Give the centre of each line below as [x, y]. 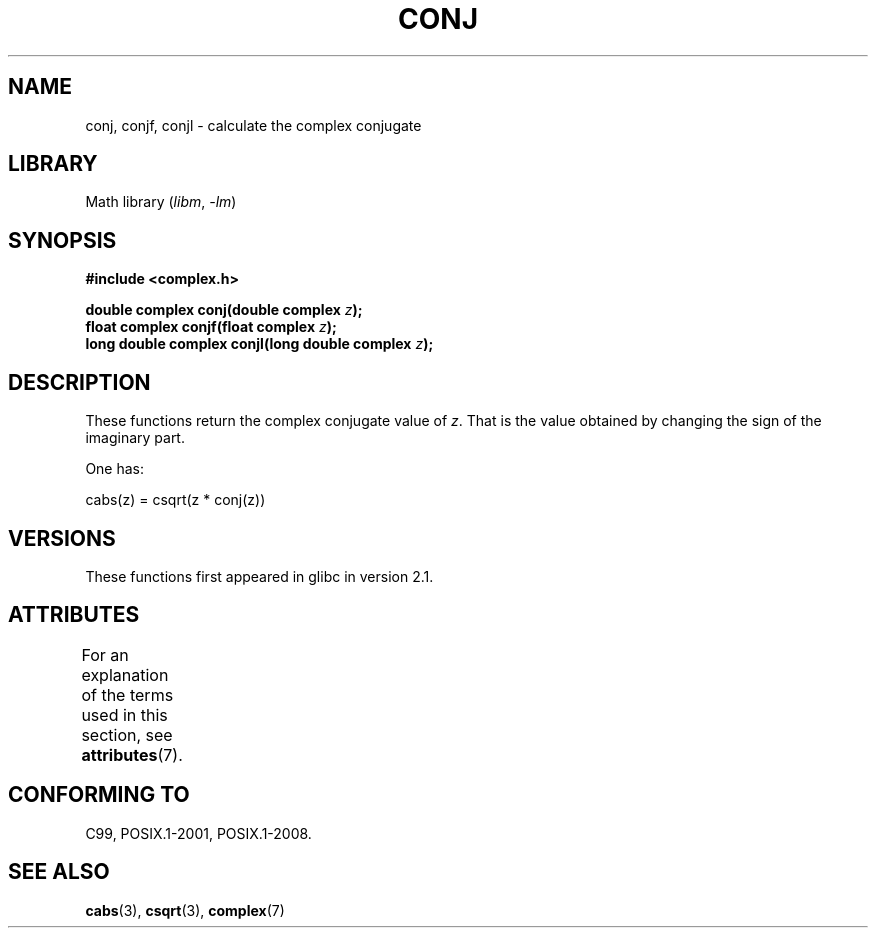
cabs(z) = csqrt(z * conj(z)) [175, 500]
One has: [115, 469]
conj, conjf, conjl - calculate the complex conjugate [253, 125]
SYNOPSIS [62, 240]
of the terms [127, 694]
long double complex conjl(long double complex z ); [259, 344]
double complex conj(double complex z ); [224, 310]
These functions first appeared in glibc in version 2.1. [259, 576]
